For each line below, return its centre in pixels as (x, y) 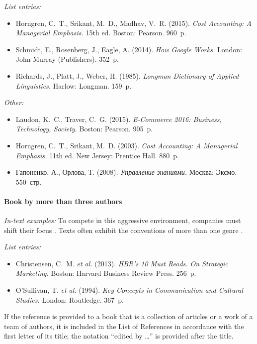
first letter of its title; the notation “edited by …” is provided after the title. (119, 336)
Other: (14, 102)
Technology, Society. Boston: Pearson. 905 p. (84, 129)
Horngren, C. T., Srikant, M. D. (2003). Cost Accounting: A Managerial (127, 145)
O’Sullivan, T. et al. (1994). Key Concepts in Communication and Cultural (129, 290)
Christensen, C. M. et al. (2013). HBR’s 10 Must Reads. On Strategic (122, 263)
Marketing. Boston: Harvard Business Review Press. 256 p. (106, 273)
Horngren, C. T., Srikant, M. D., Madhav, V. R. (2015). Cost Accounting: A (133, 23)
